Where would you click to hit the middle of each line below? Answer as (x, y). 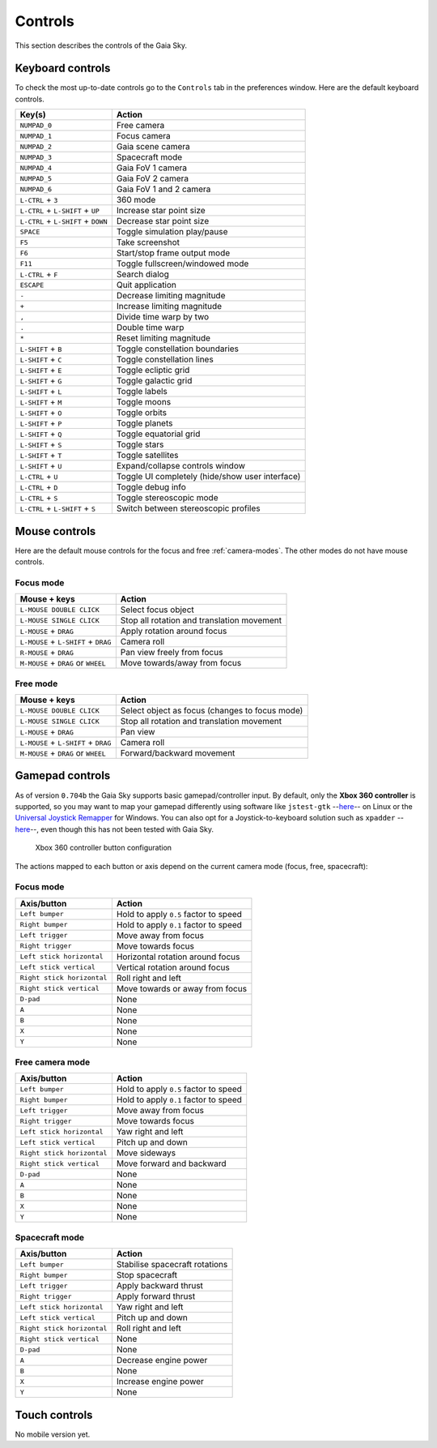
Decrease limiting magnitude (171, 296)
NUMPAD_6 (36, 189)
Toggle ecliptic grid (153, 371)
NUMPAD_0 (36, 125)
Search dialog (142, 274)
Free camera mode (53, 1062)
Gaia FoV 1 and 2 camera (163, 189)
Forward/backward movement (178, 753)
